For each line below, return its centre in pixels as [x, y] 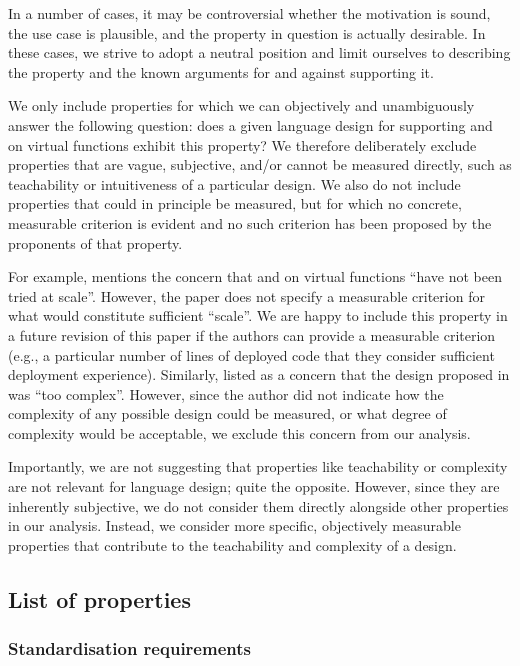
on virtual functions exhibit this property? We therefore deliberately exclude [242, 144]
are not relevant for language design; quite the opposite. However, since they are [254, 486]
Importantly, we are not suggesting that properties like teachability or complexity [258, 466]
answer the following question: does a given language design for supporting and [250, 124]
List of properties [99, 598]
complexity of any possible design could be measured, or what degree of [227, 413]
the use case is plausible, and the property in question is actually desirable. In [247, 32]
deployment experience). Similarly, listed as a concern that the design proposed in [259, 374]
